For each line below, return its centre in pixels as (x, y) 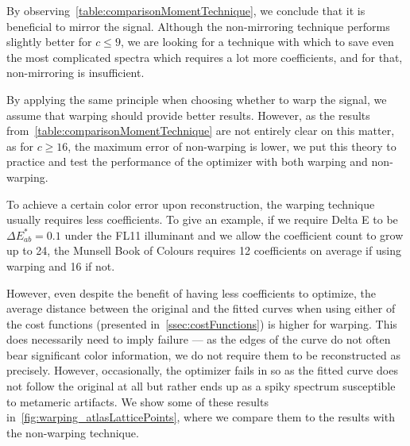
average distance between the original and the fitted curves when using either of (201, 308)
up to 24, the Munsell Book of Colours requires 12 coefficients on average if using (204, 250)
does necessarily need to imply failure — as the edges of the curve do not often (199, 339)
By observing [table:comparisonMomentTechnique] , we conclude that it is (186, 10)
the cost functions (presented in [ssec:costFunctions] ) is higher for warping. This (202, 323)
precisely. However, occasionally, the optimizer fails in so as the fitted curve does (202, 370)
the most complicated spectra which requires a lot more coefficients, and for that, (205, 57)
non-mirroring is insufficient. (75, 73)
